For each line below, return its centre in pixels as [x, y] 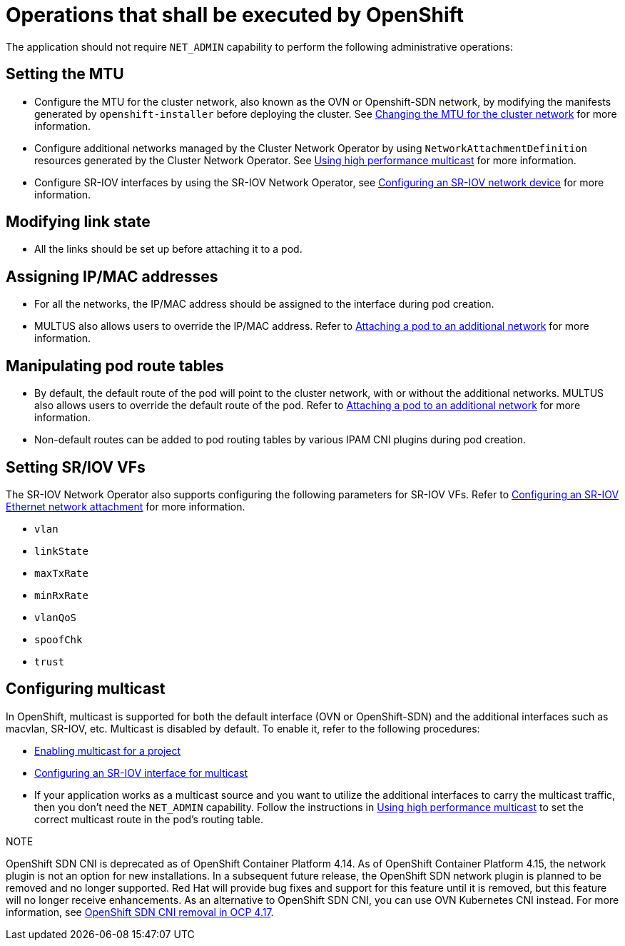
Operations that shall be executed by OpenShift [235, 15]
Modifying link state [78, 222]
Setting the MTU [65, 74]
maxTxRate [61, 573]
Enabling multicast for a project [108, 750]
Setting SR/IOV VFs [76, 467]
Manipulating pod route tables [115, 366]
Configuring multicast [86, 689]
